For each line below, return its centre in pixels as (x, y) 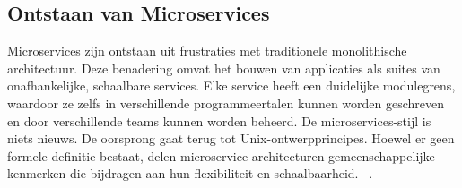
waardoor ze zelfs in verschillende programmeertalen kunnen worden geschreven (226, 103)
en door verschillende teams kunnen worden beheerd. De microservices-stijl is (219, 120)
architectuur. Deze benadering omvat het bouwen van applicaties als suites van (224, 68)
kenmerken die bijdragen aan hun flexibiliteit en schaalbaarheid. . (190, 173)
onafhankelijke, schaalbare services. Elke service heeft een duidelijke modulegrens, (231, 85)
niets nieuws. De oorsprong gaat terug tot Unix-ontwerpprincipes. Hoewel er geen (231, 138)
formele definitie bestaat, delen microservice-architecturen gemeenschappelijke (221, 155)
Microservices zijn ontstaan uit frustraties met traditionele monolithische (207, 51)
